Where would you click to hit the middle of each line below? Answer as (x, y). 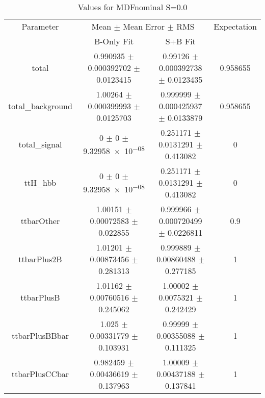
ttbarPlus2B (40, 259)
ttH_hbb (40, 182)
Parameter (40, 26)
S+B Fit (180, 41)
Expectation (235, 26)
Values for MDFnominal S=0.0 (132, 7)
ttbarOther (40, 221)
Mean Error (144, 26)
